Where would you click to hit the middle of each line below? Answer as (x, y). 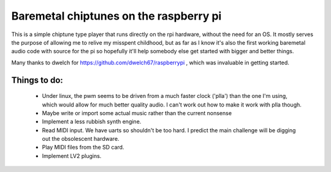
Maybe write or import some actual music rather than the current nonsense (137, 113)
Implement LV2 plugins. (72, 155)
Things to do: (37, 80)
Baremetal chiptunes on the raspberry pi (116, 16)
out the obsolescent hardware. (81, 139)
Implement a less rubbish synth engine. (92, 122)
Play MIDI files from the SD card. (83, 148)
